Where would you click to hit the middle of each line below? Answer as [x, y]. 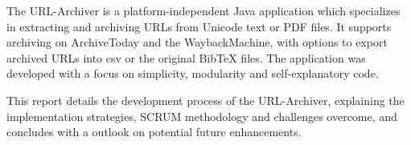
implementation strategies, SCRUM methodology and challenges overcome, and [202, 116]
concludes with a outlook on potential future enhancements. [154, 132]
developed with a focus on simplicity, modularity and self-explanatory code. [193, 73]
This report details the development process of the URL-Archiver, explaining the [205, 100]
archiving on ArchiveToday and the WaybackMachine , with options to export [197, 42]
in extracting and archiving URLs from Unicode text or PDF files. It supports [199, 26]
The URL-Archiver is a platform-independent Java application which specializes [203, 10]
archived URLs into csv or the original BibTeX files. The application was [186, 57]
